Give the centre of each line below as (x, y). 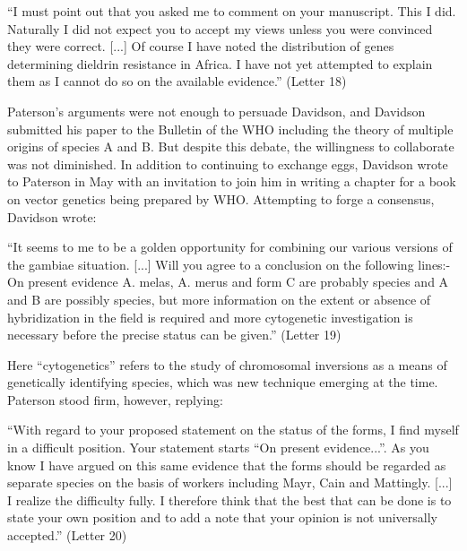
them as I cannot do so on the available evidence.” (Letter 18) (177, 81)
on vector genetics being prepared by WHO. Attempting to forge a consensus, (221, 198)
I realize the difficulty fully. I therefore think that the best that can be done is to (229, 499)
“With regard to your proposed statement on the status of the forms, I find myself (233, 430)
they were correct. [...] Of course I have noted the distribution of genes (201, 46)
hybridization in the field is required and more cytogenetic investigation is (210, 317)
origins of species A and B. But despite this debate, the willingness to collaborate (231, 146)
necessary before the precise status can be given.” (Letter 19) (174, 335)
